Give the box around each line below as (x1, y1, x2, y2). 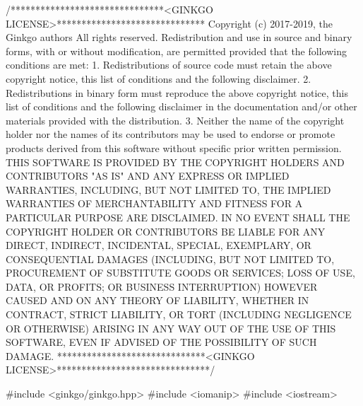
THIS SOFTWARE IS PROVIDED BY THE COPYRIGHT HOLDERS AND (6, 154, 345, 169)
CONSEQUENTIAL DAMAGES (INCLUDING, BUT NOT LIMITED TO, (6, 251, 335, 266)
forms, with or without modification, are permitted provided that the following (6, 43, 347, 58)
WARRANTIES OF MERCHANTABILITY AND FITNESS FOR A (6, 196, 303, 211)
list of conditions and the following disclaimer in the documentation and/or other (6, 99, 357, 114)
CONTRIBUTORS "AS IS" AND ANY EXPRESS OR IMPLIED (6, 168, 290, 183)
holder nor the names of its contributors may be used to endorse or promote (6, 127, 335, 141)
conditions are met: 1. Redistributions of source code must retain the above (6, 57, 332, 72)
